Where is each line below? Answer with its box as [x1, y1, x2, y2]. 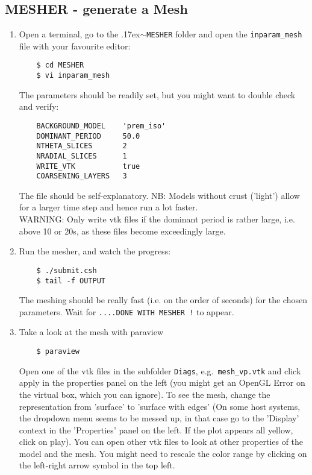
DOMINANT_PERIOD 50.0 [36, 131, 140, 140]
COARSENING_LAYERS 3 [36, 172, 127, 181]
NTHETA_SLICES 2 [36, 142, 127, 151]
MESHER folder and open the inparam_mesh [146, 28, 302, 40]
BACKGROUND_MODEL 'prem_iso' [36, 121, 166, 130]
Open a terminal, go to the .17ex [19, 28, 140, 40]
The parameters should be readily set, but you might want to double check [19, 88, 296, 101]
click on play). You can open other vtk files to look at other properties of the [19, 435, 304, 448]
